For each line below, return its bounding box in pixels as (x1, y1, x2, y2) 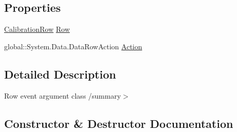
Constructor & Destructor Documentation (4, 115, 233, 131)
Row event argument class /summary (4, 90, 121, 101)
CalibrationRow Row (4, 24, 70, 34)
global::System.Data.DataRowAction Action (4, 41, 143, 51)
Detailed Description (4, 66, 116, 82)
